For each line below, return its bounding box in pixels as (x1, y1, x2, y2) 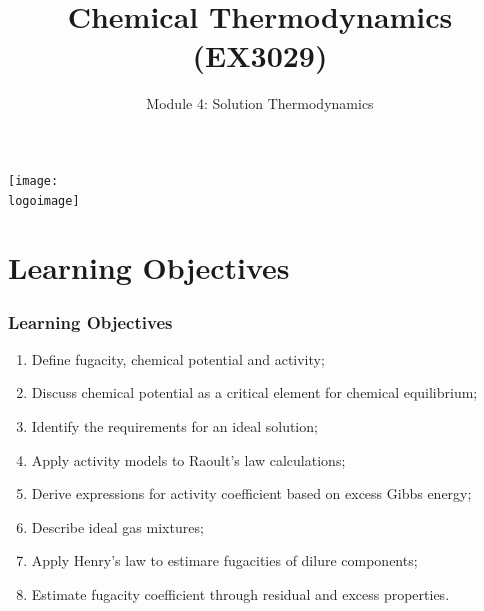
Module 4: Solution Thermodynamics (146, 93, 374, 114)
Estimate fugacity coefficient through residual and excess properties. (31, 583, 450, 604)
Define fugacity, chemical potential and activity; (31, 348, 325, 369)
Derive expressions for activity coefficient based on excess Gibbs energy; (31, 483, 472, 504)
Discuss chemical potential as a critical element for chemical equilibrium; (31, 382, 478, 403)
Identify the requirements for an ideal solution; (31, 416, 318, 436)
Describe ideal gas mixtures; (31, 516, 204, 537)
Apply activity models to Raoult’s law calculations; (31, 449, 346, 470)
